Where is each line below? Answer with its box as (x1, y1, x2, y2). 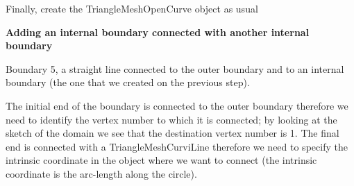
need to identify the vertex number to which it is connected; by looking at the (6, 112, 337, 126)
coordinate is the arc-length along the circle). (6, 166, 197, 180)
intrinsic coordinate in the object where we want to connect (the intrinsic (6, 153, 317, 167)
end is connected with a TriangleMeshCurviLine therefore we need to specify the (6, 139, 348, 153)
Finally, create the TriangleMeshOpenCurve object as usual (6, 1, 258, 15)
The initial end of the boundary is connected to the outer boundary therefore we (6, 98, 348, 112)
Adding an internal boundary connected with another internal (6, 24, 310, 39)
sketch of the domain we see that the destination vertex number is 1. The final (6, 126, 339, 140)
